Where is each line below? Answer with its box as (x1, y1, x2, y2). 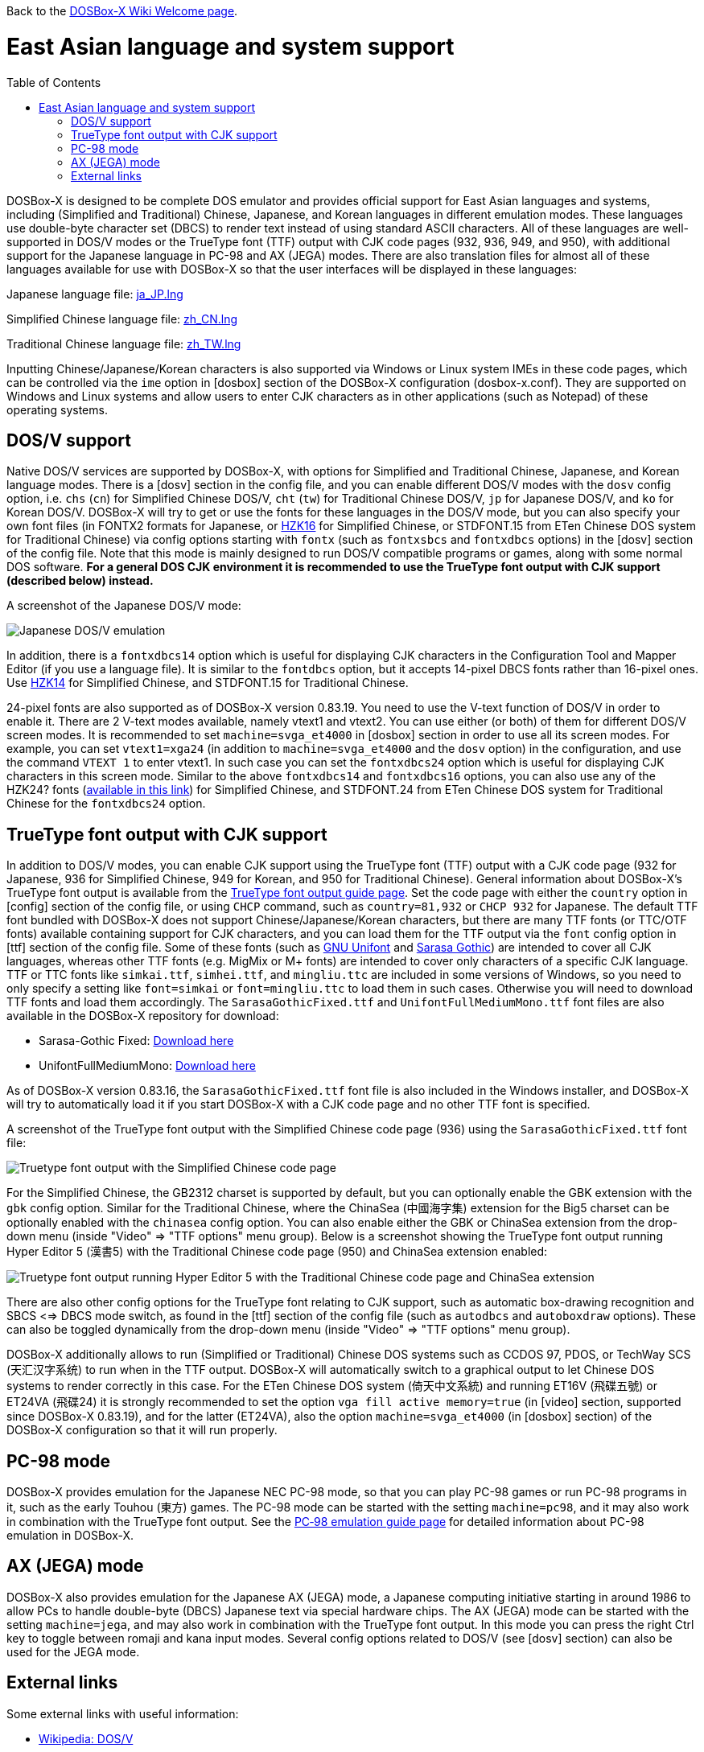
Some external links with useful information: (6, 1706, 239, 1721)
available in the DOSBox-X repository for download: (6, 1009, 279, 1023)
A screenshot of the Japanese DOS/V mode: (6, 598, 241, 613)
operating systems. (6, 402, 108, 417)
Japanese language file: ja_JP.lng (6, 286, 183, 301)
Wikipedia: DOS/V (39, 1731, 134, 1746)
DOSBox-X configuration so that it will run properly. (6, 1423, 278, 1437)
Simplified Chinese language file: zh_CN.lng (6, 311, 237, 326)
